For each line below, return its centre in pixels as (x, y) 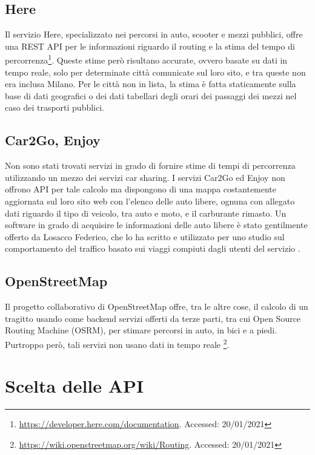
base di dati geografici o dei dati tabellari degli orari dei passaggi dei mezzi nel (151, 95)
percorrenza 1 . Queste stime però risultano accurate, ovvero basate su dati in (146, 59)
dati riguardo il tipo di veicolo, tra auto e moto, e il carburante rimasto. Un (146, 213)
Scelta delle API (75, 386)
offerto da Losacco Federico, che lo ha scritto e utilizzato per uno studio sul (145, 236)
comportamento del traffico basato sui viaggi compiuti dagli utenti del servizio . (153, 248)
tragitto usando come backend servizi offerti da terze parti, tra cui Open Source (153, 318)
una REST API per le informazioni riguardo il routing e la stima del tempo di (150, 46)
